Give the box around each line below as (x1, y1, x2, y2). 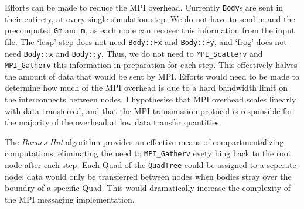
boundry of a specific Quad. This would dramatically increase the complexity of (5, 181, 291, 194)
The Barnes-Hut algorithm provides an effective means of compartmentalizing (5, 135, 284, 148)
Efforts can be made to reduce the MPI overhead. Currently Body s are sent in (5, 1, 283, 13)
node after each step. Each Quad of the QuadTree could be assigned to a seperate (5, 159, 296, 171)
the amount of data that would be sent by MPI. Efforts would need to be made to (5, 70, 300, 82)
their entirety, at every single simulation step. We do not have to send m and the (5, 12, 295, 25)
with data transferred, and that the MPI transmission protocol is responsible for (5, 104, 293, 117)
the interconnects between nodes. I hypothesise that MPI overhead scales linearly (5, 93, 296, 105)
